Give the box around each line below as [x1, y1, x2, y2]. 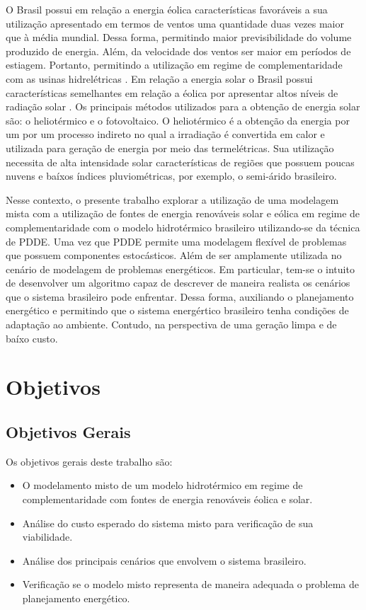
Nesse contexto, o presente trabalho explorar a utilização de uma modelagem [6, 192, 339, 207]
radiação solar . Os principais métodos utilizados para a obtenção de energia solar [6, 99, 360, 114]
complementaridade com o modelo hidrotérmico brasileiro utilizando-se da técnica [6, 219, 360, 234]
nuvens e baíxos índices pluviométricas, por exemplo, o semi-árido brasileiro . [6, 168, 337, 183]
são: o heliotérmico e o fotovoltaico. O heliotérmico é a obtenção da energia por [6, 113, 350, 127]
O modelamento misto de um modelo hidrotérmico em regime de [22, 478, 303, 493]
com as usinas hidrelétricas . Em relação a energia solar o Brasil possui [6, 71, 313, 86]
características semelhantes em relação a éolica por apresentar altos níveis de [6, 85, 338, 100]
